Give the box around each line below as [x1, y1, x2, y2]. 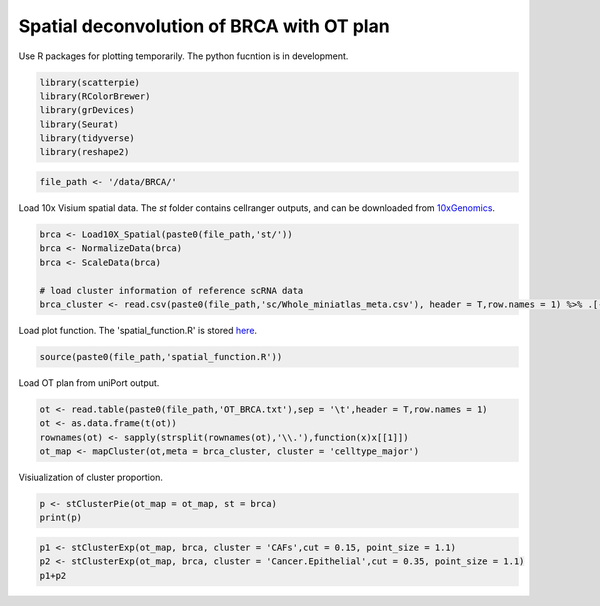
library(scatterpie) [39, 76, 140, 88]
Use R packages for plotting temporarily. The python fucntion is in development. [18, 50, 349, 62]
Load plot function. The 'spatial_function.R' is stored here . [18, 324, 258, 336]
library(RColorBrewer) [39, 90, 151, 102]
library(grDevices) [39, 105, 135, 116]
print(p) [39, 512, 83, 524]
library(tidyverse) [39, 133, 135, 144]
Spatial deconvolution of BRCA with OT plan [18, 15, 390, 37]
